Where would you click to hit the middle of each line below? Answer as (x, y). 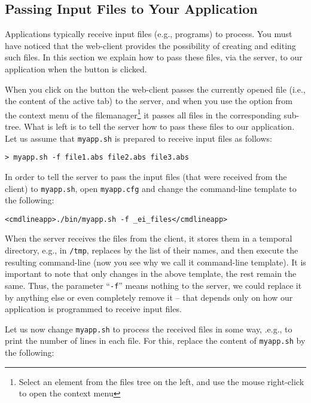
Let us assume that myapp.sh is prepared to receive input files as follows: (138, 138)
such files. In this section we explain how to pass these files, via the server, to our (154, 57)
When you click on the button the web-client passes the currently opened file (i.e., (155, 89)
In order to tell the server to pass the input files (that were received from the (146, 176)
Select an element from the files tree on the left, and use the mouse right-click (161, 381)
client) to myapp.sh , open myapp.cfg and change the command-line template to (151, 188)
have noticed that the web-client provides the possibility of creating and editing (150, 45)
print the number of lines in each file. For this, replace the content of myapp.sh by (155, 341)
